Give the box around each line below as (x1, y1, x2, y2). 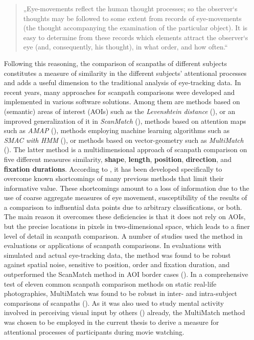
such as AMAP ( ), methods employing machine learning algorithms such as (4, 125, 230, 136)
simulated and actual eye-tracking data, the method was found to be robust (4, 249, 231, 260)
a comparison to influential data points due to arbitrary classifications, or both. (4, 202, 242, 212)
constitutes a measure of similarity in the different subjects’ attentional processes (4, 68, 247, 78)
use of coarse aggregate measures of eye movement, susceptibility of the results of (4, 192, 247, 203)
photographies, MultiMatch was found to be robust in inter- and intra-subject (4, 288, 237, 298)
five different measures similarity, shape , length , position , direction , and (4, 154, 232, 164)
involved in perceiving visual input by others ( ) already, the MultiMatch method (4, 307, 245, 317)
